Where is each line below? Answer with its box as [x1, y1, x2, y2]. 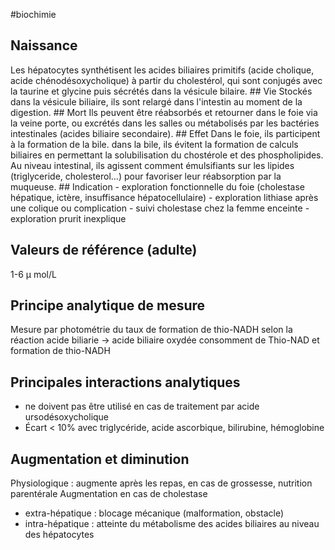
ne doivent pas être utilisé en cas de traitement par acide [24, 400, 260, 413]
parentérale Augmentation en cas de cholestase [10, 488, 208, 500]
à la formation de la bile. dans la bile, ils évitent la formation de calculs [10, 138, 299, 150]
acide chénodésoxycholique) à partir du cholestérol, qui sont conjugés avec [10, 74, 323, 86]
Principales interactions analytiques [10, 374, 241, 391]
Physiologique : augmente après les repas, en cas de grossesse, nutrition [10, 477, 313, 489]
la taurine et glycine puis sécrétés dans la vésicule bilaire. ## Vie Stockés [10, 85, 313, 97]
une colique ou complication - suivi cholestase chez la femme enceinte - [10, 202, 310, 214]
